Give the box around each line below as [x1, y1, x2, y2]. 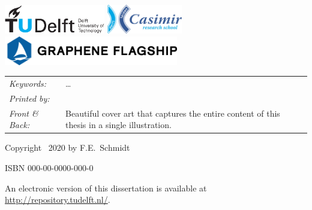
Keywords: [9, 77, 47, 89]
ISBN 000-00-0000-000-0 [5, 161, 94, 174]
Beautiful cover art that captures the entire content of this [65, 106, 280, 119]
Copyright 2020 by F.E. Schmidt [5, 141, 130, 154]
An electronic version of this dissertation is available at [5, 181, 207, 194]
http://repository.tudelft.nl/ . [5, 193, 110, 206]
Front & [9, 106, 38, 119]
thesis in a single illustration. [65, 118, 172, 131]
